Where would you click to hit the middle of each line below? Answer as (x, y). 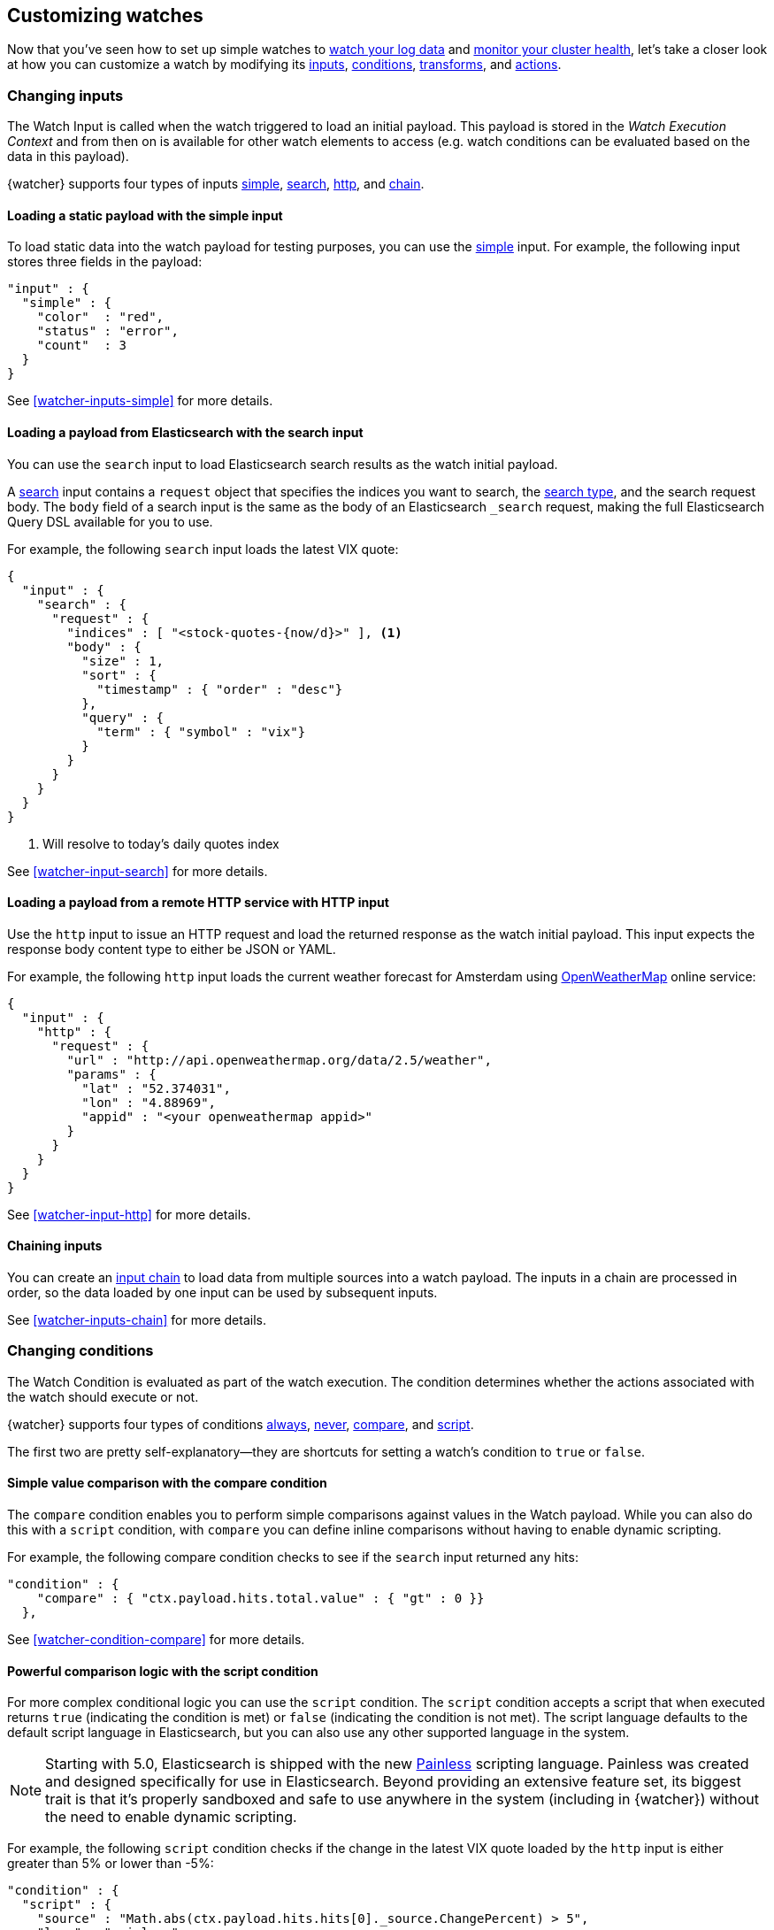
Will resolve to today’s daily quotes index (161, 843)
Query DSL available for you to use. (110, 521)
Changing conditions (80, 1351)
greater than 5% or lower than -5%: (111, 1864)
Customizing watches (105, 15)
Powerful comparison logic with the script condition (163, 1671)
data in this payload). (68, 157)
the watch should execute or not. (103, 1396)
